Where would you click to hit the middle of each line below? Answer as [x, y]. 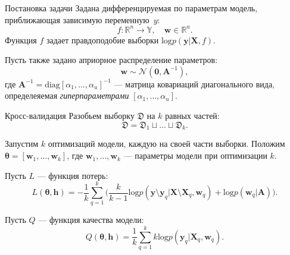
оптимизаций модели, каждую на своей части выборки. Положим [166, 144]
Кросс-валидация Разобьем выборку [70, 116]
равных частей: [192, 116]
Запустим [22, 144]
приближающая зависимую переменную [77, 19]
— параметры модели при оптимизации [195, 155]
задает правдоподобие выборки [102, 40]
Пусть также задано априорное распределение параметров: [111, 60]
